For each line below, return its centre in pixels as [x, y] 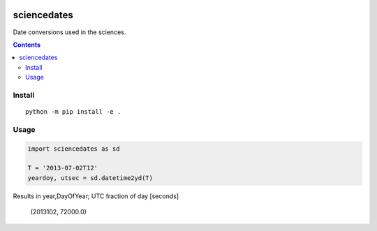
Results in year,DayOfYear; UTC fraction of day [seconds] [96, 196]
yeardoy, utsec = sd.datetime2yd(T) [90, 178]
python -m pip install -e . [73, 112]
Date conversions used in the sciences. [69, 32]
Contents [27, 45]
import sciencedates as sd [74, 149]
